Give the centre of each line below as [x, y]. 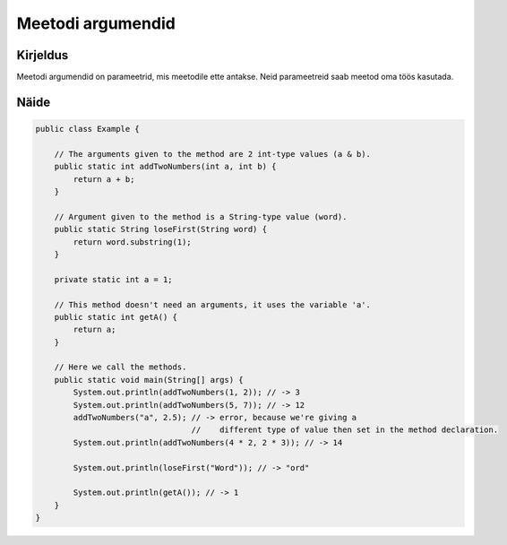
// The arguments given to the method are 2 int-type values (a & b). [213, 154]
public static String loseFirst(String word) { [161, 229]
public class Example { [88, 129]
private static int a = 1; [114, 279]
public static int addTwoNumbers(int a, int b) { [165, 167]
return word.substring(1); [132, 242]
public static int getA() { [116, 317]
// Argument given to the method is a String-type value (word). [201, 216]
